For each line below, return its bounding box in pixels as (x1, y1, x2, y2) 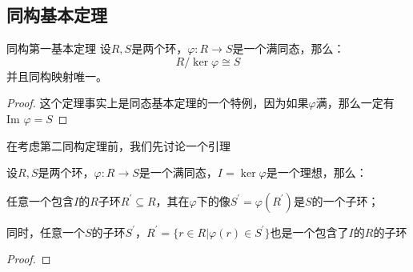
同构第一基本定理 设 (6, 40, 111, 57)
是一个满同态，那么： (232, 40, 345, 57)
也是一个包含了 (270, 223, 349, 240)
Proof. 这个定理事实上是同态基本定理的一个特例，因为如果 (6, 94, 309, 111)
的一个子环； (311, 192, 379, 209)
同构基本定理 (6, 2, 107, 27)
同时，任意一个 (6, 223, 85, 240)
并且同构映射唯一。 (6, 67, 107, 84)
